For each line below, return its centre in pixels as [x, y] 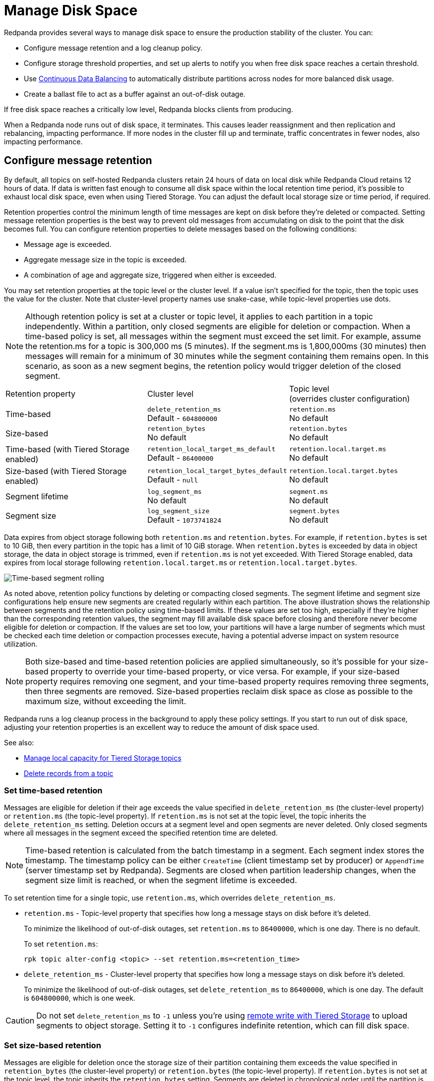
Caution [20, 1021]
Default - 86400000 [180, 458]
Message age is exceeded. [68, 244]
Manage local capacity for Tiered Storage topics [103, 758]
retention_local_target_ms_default [211, 449]
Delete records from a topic [69, 773]
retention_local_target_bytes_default [217, 471]
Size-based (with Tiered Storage [66, 471]
